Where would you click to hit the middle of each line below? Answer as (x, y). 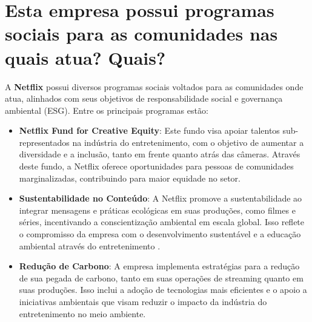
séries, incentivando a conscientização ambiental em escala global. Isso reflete (162, 222)
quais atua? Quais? (85, 57)
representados (44, 142)
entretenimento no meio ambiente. (82, 313)
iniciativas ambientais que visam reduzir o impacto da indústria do (143, 301)
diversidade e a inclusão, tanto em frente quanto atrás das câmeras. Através (160, 154)
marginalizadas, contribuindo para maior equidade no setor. (130, 178)
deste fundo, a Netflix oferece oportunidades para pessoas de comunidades (156, 166)
